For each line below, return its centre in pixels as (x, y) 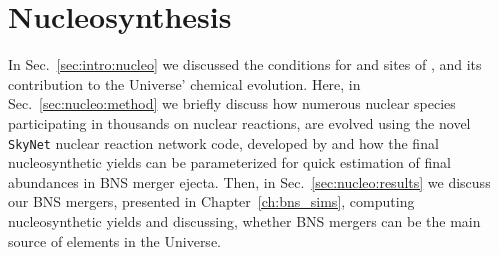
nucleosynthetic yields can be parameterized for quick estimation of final (229, 162)
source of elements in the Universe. (114, 240)
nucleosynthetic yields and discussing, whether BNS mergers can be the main (244, 220)
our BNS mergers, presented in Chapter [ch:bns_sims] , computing (211, 201)
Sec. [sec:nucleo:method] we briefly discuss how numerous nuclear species (232, 103)
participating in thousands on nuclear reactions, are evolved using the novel (239, 122)
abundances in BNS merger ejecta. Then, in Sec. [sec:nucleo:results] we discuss (249, 181)
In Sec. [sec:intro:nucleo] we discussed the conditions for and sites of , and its (245, 64)
